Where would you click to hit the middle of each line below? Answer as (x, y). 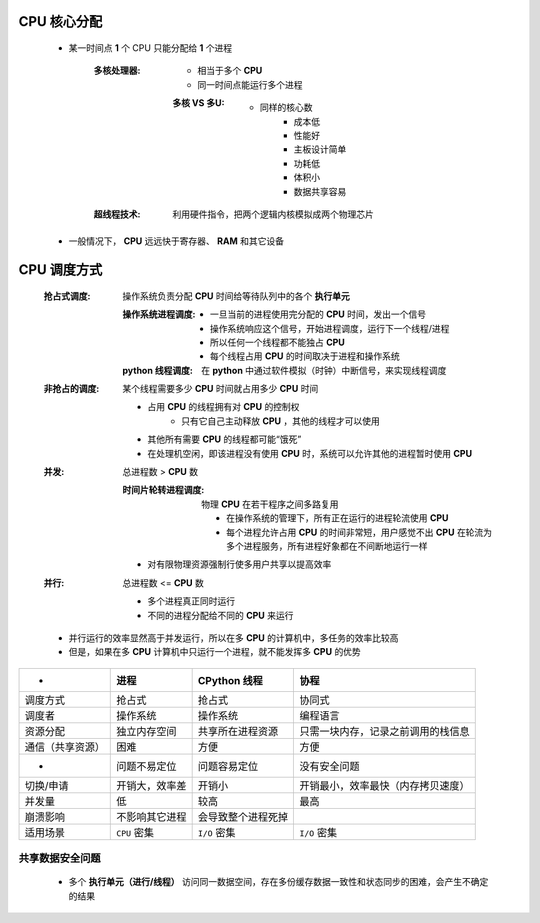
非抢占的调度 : (71, 389)
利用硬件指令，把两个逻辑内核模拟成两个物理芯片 (273, 214)
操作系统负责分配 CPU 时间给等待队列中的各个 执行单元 (236, 296)
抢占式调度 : (67, 296)
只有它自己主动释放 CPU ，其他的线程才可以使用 (280, 421)
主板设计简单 (320, 149)
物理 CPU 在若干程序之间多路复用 (270, 504)
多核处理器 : (117, 71)
